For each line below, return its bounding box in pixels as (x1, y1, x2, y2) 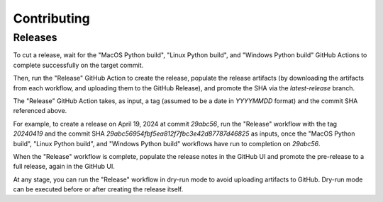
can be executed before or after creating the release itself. (13, 185, 184, 194)
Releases (13, 31, 57, 44)
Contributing (13, 11, 90, 26)
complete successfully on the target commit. (13, 61, 144, 69)
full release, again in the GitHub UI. (13, 162, 115, 171)
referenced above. (13, 107, 67, 115)
